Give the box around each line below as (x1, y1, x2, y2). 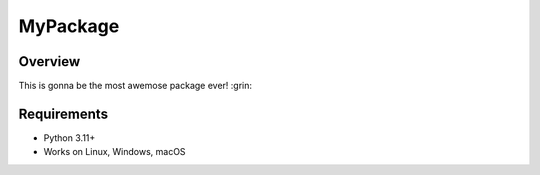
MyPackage (18, 15, 120, 37)
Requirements (18, 105, 109, 122)
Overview (18, 53, 81, 70)
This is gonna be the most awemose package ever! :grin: (18, 80, 253, 92)
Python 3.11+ (43, 131, 96, 144)
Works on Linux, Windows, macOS (43, 146, 186, 158)
